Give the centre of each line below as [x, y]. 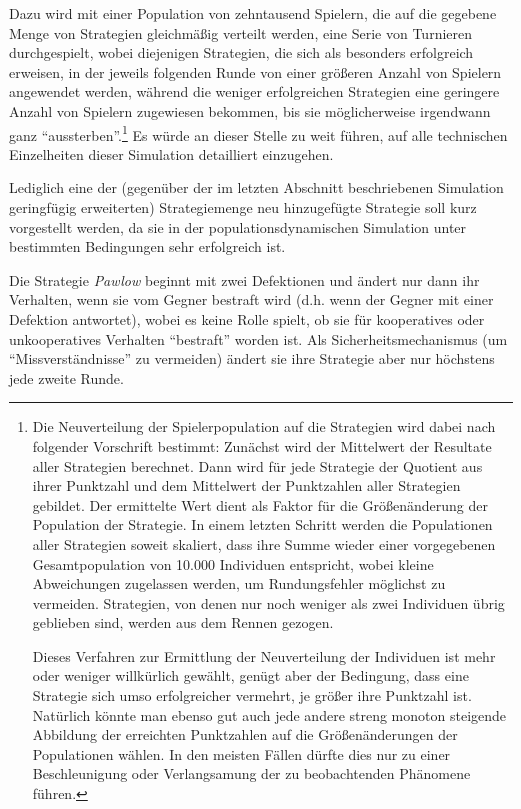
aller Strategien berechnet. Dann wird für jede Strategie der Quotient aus [257, 465]
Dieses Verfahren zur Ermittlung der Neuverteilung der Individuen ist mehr [264, 655]
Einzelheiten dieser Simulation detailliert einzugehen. [171, 153]
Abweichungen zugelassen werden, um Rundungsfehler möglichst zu [239, 583]
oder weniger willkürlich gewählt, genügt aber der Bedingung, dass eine [250, 675]
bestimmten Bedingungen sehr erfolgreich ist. [147, 246]
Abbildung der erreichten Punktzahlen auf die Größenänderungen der [245, 734]
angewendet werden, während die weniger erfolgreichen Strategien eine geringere [254, 91]
